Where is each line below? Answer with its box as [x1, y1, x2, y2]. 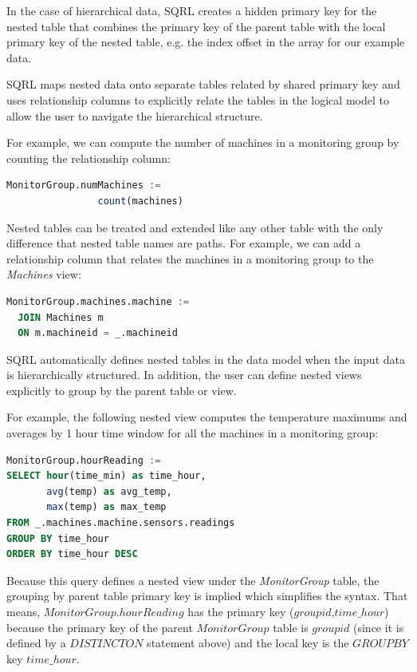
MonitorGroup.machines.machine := [6, 295, 190, 307]
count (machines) [97, 195, 183, 207]
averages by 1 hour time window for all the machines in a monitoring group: [6, 425, 379, 441]
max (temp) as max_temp [46, 501, 167, 513]
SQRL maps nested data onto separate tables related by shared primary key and [6, 76, 400, 93]
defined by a [6, 634, 66, 651]
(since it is [353, 619, 404, 635]
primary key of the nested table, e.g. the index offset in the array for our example [6, 34, 405, 50]
